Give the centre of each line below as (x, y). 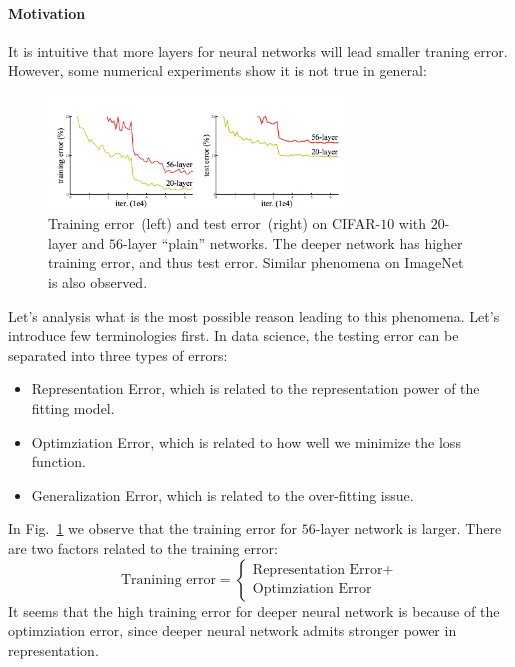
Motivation (47, 12)
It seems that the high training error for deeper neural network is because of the (254, 610)
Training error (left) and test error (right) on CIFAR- (214, 223)
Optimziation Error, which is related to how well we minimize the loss (246, 441)
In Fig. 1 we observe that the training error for (153, 528)
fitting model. (73, 407)
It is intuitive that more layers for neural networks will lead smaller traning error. (258, 50)
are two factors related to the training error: (143, 547)
